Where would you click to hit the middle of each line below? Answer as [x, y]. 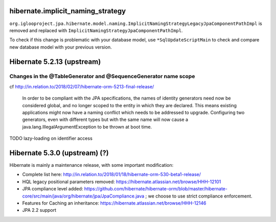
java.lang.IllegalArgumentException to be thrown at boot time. [87, 127]
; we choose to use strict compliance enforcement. [199, 196]
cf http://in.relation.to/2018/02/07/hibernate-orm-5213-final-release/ [82, 86]
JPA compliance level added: [53, 189]
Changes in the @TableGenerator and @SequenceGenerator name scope [102, 77]
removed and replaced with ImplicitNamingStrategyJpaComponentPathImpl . [96, 30]
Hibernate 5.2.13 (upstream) [55, 61]
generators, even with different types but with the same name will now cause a [105, 119]
